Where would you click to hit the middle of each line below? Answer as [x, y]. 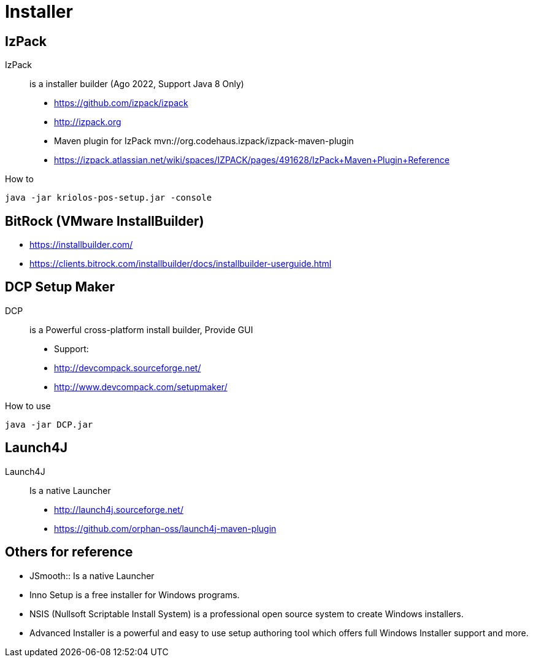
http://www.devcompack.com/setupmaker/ [141, 387]
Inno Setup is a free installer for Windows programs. [135, 595]
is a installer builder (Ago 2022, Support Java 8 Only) [137, 84]
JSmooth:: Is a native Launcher [92, 575]
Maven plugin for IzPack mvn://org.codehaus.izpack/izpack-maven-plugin [204, 141]
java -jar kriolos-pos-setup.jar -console [109, 198]
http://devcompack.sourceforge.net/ [128, 368]
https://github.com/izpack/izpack [121, 103]
